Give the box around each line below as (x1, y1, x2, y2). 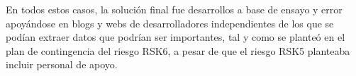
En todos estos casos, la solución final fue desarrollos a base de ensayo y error (6, 2, 343, 16)
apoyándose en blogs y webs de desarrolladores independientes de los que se (6, 15, 334, 30)
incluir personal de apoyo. (6, 57, 118, 72)
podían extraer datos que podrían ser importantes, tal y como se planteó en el (6, 30, 345, 44)
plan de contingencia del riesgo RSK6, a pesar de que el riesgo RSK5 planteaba (6, 43, 350, 58)
